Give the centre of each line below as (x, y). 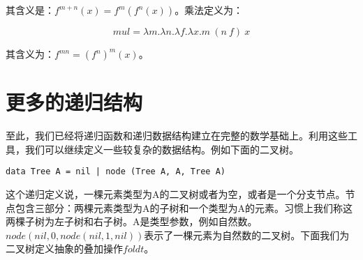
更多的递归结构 (74, 102)
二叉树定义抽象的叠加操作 (64, 248)
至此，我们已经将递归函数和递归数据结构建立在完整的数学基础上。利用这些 (177, 136)
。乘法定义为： (209, 10)
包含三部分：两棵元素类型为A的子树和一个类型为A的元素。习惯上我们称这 (184, 207)
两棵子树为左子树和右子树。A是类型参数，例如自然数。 (132, 221)
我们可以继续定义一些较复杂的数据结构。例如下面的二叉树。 (162, 149)
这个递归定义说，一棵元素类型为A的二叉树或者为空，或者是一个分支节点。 (176, 193)
